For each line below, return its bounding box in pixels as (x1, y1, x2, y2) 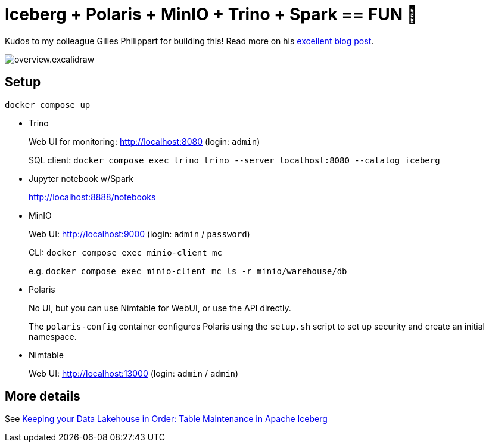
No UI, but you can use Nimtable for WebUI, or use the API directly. (29, 302, 291, 313)
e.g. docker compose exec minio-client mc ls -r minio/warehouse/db (29, 265, 347, 276)
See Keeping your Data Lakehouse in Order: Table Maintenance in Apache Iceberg (5, 414, 328, 424)
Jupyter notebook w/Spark (29, 173, 133, 184)
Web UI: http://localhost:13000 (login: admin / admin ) (29, 368, 239, 378)
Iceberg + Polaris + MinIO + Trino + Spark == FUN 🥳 (5, 4, 418, 24)
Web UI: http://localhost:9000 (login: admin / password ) (29, 228, 250, 239)
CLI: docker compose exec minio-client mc (29, 247, 222, 257)
